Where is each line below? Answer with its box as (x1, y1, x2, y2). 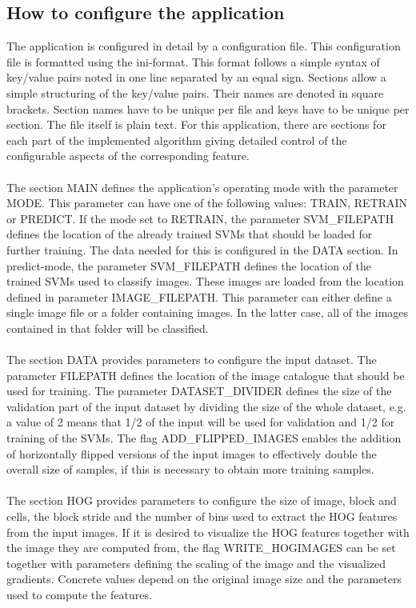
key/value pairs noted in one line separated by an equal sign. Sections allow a (6, 69, 386, 86)
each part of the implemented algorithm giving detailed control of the (6, 131, 347, 148)
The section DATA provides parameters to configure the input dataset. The (6, 351, 377, 368)
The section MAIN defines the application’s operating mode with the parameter (6, 178, 398, 195)
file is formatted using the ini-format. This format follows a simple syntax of (6, 53, 380, 70)
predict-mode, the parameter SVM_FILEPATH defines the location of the (6, 257, 371, 274)
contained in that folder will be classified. (6, 319, 209, 336)
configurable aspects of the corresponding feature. (6, 147, 250, 164)
